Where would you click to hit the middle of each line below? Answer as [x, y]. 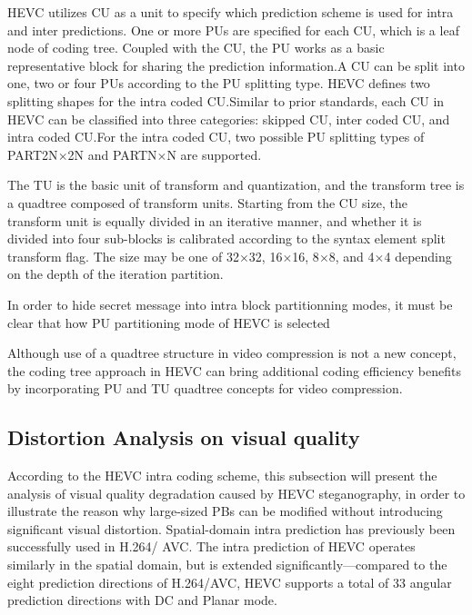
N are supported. [214, 154]
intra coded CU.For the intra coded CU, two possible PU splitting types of [216, 137]
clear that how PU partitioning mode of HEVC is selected [169, 322]
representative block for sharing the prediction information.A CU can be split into [236, 65]
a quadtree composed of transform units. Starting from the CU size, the [207, 202]
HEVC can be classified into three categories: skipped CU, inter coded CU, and [229, 119]
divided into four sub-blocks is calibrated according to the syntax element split [226, 238]
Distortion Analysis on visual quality [184, 437]
